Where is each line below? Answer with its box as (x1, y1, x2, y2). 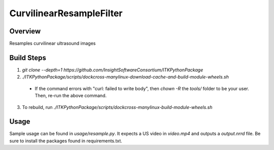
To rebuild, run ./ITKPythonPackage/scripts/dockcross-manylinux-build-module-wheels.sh (22, 104, 213, 110)
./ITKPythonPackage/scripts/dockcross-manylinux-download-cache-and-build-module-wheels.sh (22, 74, 229, 80)
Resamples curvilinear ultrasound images (9, 41, 96, 47)
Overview (9, 27, 41, 35)
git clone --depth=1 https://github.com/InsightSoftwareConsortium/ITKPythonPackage (22, 66, 203, 73)
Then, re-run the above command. (35, 93, 107, 99)
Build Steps (9, 53, 47, 62)
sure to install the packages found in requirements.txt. (9, 137, 123, 144)
